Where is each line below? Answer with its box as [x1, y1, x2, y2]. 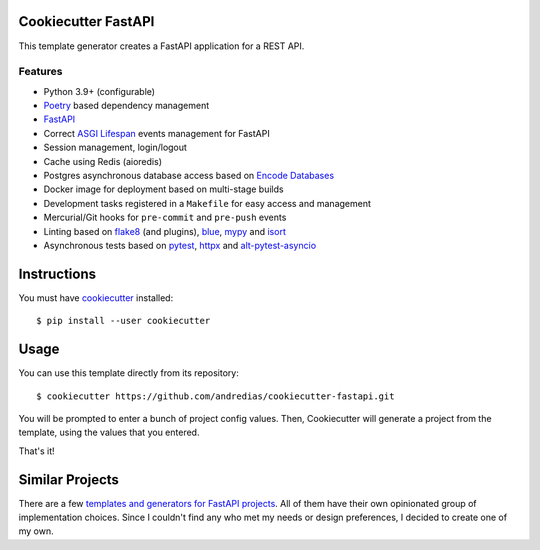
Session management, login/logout [43, 141, 187, 154]
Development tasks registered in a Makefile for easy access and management [43, 197, 372, 209]
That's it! [18, 445, 55, 457]
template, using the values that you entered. [18, 426, 200, 439]
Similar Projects [18, 471, 120, 488]
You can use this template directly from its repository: [18, 367, 239, 379]
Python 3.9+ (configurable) [43, 85, 155, 97]
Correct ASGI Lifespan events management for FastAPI [43, 127, 270, 139]
